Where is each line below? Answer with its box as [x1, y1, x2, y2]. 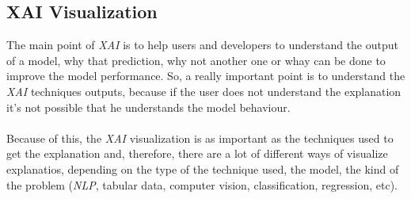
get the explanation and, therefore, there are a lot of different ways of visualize [6, 145, 388, 162]
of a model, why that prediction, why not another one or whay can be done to [6, 52, 386, 68]
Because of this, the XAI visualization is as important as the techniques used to [6, 129, 394, 146]
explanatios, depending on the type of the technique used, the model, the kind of [6, 160, 399, 177]
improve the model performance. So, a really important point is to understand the [6, 67, 405, 84]
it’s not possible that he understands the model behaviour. [6, 98, 291, 115]
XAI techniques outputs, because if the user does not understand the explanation [6, 82, 401, 99]
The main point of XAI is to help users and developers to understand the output [6, 36, 398, 53]
